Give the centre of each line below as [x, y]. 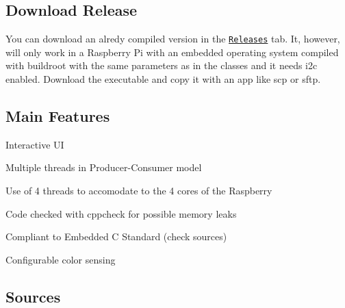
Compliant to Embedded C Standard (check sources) [116, 236]
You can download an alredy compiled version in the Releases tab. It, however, [173, 39]
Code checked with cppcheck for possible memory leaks [121, 213]
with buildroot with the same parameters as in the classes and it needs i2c [162, 65]
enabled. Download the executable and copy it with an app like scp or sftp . [163, 79]
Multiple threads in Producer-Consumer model [104, 167]
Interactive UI [35, 144]
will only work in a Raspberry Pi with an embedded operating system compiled [172, 52]
